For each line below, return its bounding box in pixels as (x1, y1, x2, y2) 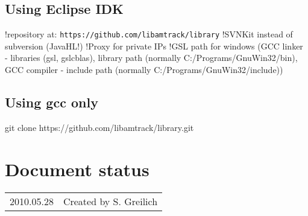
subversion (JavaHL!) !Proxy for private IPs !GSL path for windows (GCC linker (5, 39, 303, 52)
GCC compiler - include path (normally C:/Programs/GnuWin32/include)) (5, 63, 283, 76)
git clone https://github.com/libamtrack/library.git (5, 121, 194, 133)
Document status (5, 156, 149, 181)
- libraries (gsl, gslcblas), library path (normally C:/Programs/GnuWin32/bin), (5, 51, 298, 64)
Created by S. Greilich (63, 194, 158, 208)
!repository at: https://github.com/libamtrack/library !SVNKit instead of (5, 28, 293, 40)
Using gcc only (5, 93, 98, 112)
